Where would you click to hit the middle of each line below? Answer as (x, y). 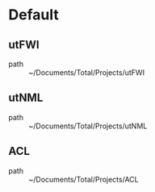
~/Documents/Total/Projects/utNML (88, 126)
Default (34, 15)
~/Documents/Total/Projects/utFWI (87, 73)
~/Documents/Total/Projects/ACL (84, 179)
